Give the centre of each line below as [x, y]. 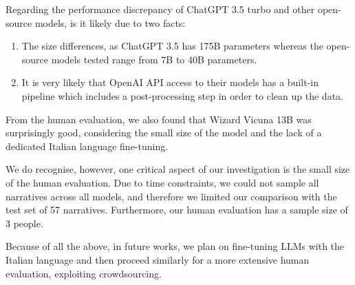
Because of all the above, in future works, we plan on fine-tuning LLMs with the [175, 246]
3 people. [24, 223]
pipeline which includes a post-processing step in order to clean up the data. [182, 95]
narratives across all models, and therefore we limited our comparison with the [171, 196]
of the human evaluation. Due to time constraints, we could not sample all [162, 182]
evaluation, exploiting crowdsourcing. [84, 273]
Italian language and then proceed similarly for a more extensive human [158, 259]
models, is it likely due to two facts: [110, 22]
